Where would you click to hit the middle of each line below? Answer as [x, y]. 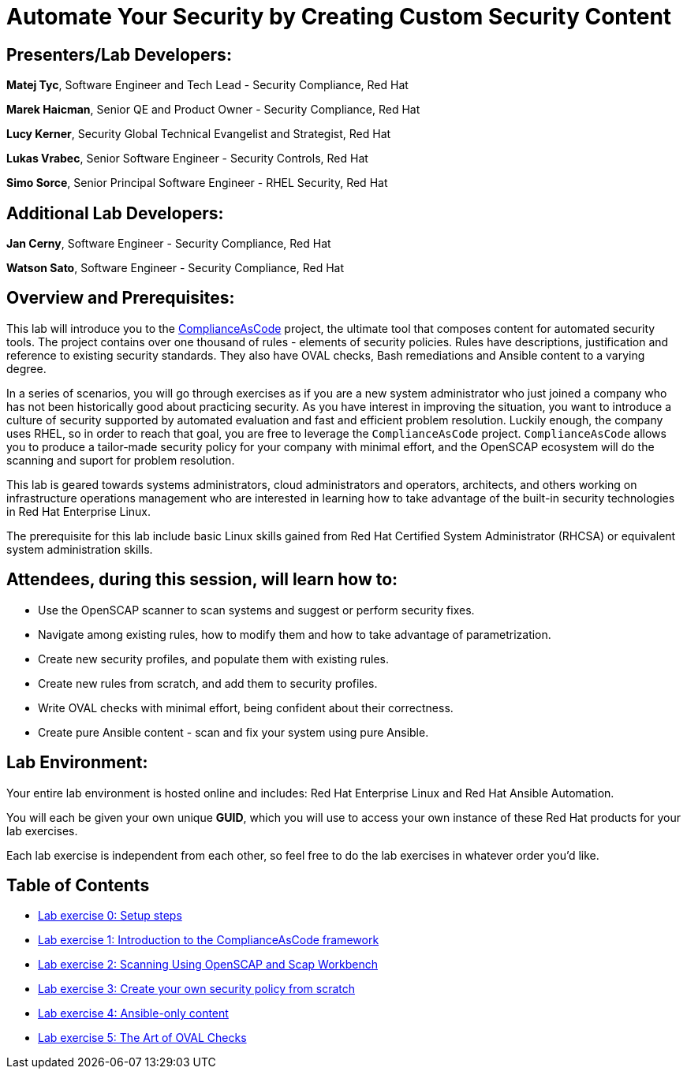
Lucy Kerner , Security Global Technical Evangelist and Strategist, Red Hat [199, 134]
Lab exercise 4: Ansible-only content [133, 1013]
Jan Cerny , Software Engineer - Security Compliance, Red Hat [169, 244]
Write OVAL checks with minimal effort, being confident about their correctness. [246, 707]
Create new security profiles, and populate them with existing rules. [213, 659]
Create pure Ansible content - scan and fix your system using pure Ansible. [233, 732]
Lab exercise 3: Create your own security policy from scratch [197, 989]
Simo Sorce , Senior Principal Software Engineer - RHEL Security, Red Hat [197, 183]
